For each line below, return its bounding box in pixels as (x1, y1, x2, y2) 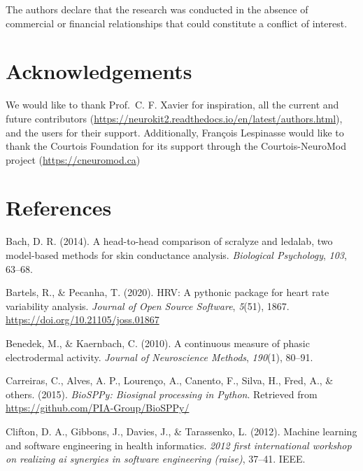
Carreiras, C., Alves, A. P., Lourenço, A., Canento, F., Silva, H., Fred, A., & (6, 373, 334, 388)
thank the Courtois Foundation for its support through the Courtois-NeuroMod (6, 139, 346, 153)
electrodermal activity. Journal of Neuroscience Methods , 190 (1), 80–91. (6, 349, 313, 364)
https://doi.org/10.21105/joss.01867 (6, 312, 159, 327)
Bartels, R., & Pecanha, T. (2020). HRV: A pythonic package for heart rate (6, 285, 329, 300)
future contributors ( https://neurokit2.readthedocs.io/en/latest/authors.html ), (6, 111, 343, 125)
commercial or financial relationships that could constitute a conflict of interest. (6, 15, 348, 30)
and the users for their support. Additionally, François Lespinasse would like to (6, 125, 344, 139)
